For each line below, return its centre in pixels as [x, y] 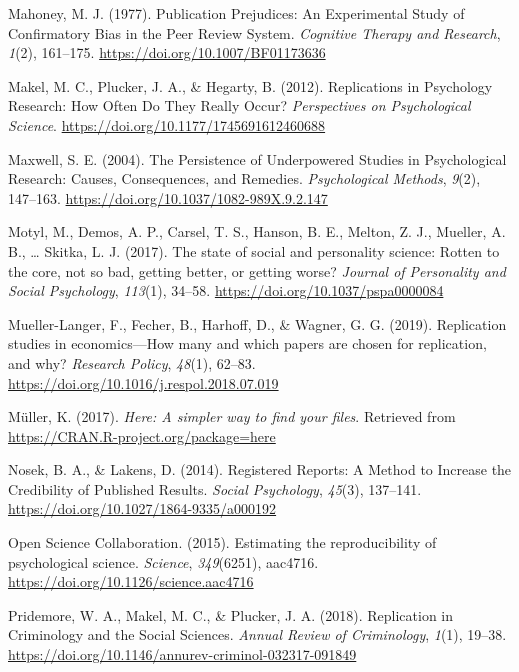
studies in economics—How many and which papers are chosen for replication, [247, 343]
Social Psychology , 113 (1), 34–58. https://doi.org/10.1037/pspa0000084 [226, 290]
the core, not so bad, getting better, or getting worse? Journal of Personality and [257, 270]
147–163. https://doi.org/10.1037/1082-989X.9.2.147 [168, 197]
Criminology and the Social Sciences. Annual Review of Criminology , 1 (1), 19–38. [257, 634]
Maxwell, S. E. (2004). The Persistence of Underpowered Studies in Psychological [257, 158]
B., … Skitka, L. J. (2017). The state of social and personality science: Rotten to [254, 250]
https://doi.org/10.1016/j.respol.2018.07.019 [143, 382]
